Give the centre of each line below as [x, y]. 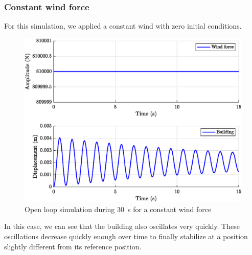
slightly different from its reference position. [73, 246]
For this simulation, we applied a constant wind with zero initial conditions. [123, 26]
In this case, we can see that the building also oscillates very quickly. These [122, 226]
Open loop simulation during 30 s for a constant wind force [118, 209]
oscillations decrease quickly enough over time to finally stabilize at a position [126, 236]
